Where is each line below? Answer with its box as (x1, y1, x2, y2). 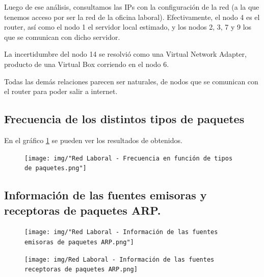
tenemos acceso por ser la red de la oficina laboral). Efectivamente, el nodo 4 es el (4, 11, 260, 22)
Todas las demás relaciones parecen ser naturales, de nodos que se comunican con (4, 76, 258, 86)
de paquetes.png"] (24, 165, 87, 172)
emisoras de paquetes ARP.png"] (24, 239, 134, 246)
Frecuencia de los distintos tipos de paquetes (4, 111, 245, 127)
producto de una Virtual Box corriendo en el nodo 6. (4, 58, 169, 69)
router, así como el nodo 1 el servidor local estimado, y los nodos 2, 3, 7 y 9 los (4, 21, 252, 32)
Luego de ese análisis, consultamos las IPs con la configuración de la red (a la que (4, 2, 259, 12)
